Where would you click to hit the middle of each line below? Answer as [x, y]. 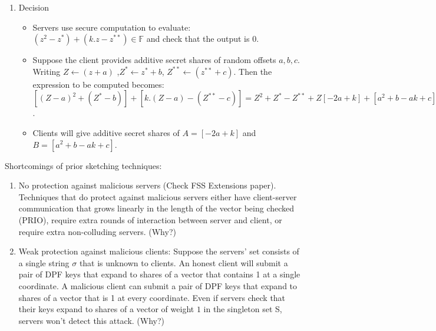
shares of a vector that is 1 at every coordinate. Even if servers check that [152, 297]
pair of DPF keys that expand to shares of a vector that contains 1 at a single [159, 274]
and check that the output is [198, 39]
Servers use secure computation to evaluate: [112, 27]
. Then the [253, 71]
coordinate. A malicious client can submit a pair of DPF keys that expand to [158, 285]
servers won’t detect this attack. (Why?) [92, 320]
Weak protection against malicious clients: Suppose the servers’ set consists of [159, 251]
